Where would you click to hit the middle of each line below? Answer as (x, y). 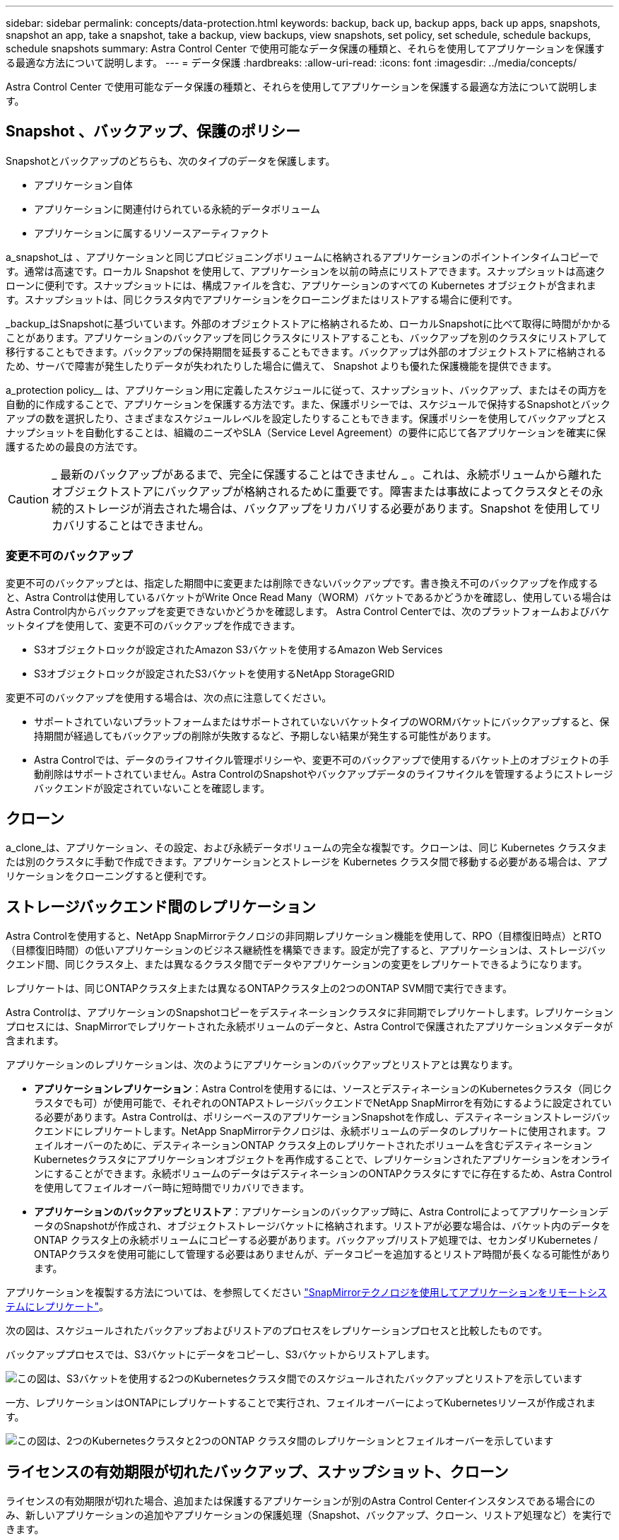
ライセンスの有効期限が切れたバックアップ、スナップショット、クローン (257, 1471)
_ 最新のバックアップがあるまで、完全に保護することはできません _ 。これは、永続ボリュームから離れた (327, 474)
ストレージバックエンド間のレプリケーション (161, 906)
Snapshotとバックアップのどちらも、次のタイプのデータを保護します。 (171, 161)
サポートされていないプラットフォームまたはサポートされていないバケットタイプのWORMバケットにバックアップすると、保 (322, 721)
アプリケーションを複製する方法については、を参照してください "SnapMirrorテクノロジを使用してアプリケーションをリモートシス (307, 1293)
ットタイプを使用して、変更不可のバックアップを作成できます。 (153, 625)
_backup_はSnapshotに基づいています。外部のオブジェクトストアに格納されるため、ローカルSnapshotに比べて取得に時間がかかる (308, 323)
